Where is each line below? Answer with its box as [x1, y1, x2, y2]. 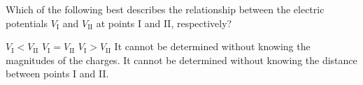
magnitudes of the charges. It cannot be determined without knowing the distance [6, 52, 357, 67]
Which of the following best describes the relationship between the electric [6, 2, 325, 16]
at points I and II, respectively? [96, 15, 232, 30]
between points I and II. [6, 66, 109, 81]
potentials [6, 15, 48, 30]
